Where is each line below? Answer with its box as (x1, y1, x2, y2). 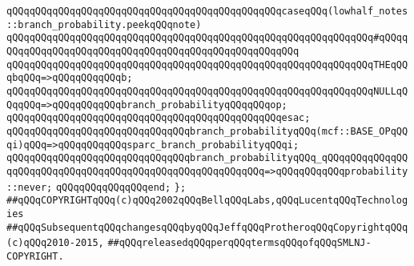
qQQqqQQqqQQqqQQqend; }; (55, 181, 187, 193)
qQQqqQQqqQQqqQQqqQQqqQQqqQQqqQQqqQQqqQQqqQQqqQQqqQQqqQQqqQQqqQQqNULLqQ (6, 85, 408, 97)
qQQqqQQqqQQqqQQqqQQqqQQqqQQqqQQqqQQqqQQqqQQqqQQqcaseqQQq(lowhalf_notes (6, 6, 408, 17)
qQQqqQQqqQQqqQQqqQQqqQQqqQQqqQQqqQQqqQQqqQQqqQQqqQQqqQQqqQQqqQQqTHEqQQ (6, 58, 408, 71)
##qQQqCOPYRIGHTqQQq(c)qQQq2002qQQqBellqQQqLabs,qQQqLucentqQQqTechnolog (6, 195, 408, 207)
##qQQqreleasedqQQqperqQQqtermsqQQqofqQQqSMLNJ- (107, 237, 372, 249)
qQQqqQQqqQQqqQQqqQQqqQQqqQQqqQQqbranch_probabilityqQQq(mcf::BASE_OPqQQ (6, 125, 408, 137)
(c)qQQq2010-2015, (6, 237, 104, 249)
